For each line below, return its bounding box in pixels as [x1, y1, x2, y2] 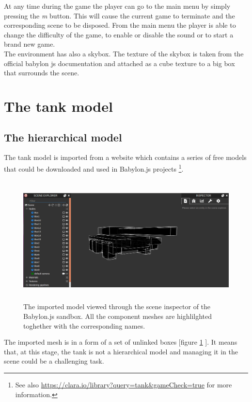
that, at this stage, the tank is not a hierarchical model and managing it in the [4, 346, 238, 356]
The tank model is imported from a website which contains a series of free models [4, 152, 247, 162]
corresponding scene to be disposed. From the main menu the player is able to [4, 20, 236, 30]
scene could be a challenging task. [4, 356, 104, 366]
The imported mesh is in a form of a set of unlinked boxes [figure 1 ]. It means [4, 337, 237, 347]
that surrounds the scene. [4, 68, 79, 78]
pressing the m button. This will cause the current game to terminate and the [4, 10, 235, 20]
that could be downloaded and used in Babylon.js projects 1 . [4, 162, 184, 174]
